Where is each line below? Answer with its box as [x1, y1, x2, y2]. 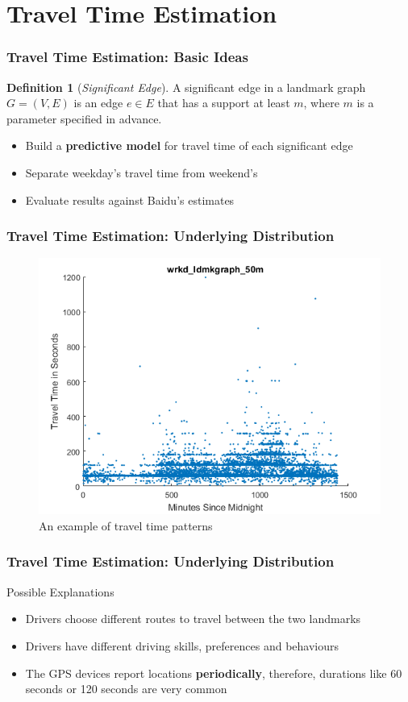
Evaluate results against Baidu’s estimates [25, 191, 235, 208]
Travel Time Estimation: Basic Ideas [6, 47, 248, 67]
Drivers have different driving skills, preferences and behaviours [25, 637, 339, 654]
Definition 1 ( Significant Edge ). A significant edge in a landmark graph [6, 78, 366, 95]
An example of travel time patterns [39, 517, 213, 534]
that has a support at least [157, 94, 290, 111]
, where [303, 94, 339, 111]
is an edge [73, 94, 123, 111]
